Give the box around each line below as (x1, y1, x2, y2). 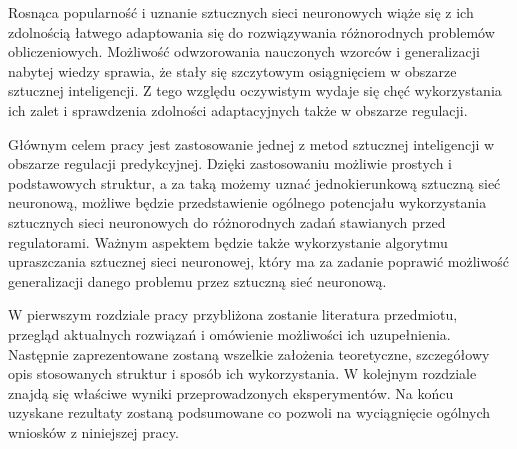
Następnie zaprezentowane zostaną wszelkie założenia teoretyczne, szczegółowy (8, 343, 490, 364)
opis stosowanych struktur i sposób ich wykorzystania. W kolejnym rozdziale (8, 363, 477, 384)
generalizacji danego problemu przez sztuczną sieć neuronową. (8, 270, 387, 291)
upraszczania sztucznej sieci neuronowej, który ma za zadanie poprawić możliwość (8, 251, 509, 272)
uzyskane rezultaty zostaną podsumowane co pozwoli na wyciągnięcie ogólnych (8, 402, 491, 423)
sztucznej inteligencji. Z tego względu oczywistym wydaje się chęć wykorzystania (8, 80, 502, 101)
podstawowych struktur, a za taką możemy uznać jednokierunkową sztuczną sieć (8, 172, 501, 193)
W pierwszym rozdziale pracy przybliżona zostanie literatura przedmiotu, (8, 304, 458, 325)
